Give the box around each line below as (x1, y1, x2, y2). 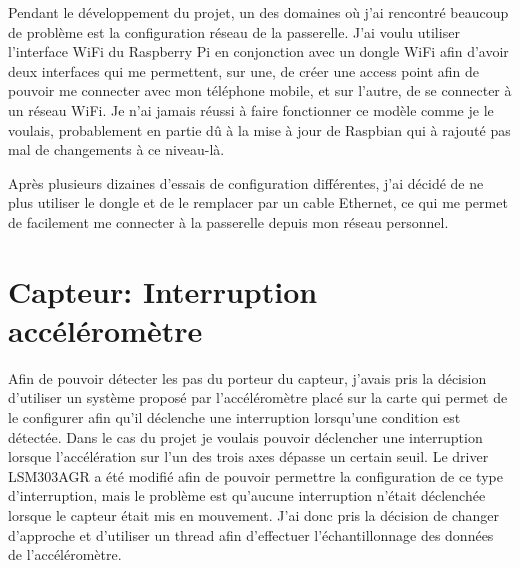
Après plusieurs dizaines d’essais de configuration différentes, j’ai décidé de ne (8, 172, 484, 193)
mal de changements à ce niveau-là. (8, 139, 225, 160)
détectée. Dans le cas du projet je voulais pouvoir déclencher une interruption (8, 426, 483, 447)
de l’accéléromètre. (8, 544, 122, 565)
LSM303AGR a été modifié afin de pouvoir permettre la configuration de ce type (8, 465, 503, 486)
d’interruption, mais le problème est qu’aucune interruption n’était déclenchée (8, 485, 486, 506)
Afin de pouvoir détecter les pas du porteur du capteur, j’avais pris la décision (8, 367, 487, 388)
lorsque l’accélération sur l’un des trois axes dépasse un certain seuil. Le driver (8, 446, 489, 467)
